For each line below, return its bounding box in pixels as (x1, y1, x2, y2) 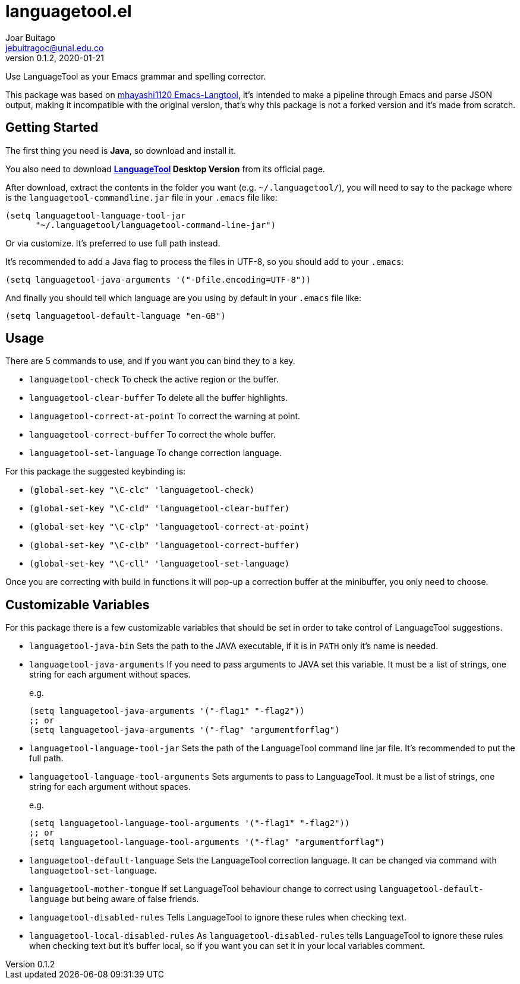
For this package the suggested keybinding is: (5, 466, 186, 477)
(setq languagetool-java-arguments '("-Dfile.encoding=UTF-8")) (5, 274, 311, 284)
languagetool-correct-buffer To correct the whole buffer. (29, 429, 276, 440)
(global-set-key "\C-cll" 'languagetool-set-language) (29, 559, 290, 569)
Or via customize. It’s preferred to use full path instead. (5, 238, 220, 248)
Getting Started (5, 120, 99, 135)
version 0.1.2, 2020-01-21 (5, 52, 104, 63)
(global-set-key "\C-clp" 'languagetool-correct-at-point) (29, 522, 310, 532)
